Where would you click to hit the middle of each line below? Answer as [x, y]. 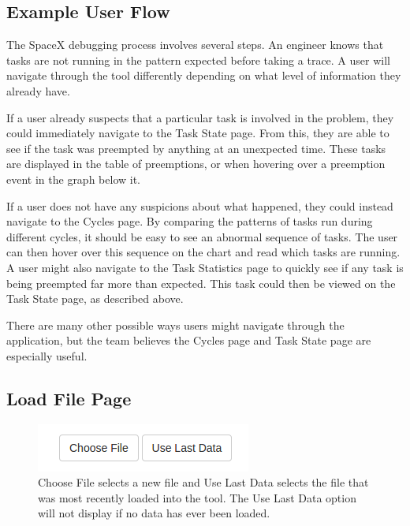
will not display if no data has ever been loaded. [154, 513]
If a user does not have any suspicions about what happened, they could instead [200, 205]
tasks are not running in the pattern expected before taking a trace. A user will [198, 60]
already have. [38, 90]
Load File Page [69, 398]
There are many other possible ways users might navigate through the [175, 325]
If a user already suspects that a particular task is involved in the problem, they [200, 117]
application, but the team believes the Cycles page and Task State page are [189, 340]
